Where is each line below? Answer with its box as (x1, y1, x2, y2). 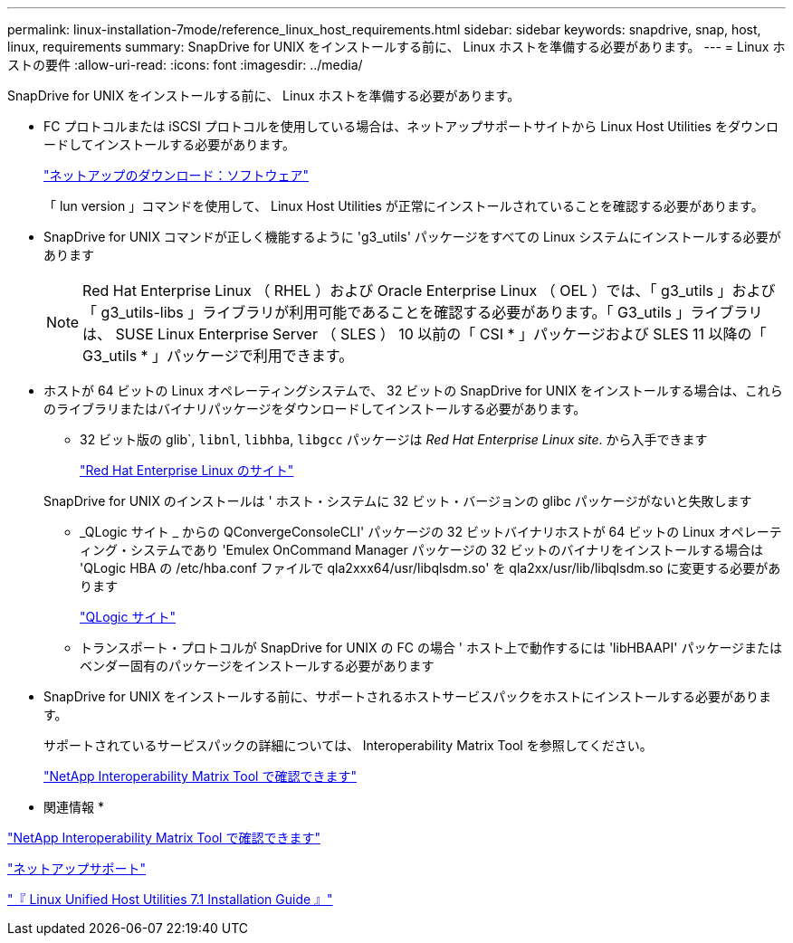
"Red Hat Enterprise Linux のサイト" (80, 462, 294, 478)
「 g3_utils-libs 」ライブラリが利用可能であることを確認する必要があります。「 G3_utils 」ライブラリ (82, 303, 763, 321)
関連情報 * (43, 799, 104, 814)
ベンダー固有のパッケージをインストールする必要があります (80, 658, 435, 673)
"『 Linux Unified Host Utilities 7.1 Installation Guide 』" (7, 891, 333, 907)
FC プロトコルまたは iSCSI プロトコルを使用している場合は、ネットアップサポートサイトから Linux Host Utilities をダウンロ (43, 119, 779, 134)
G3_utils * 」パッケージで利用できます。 (82, 347, 354, 365)
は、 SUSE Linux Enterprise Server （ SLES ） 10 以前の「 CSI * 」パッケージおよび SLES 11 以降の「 (82, 325, 767, 343)
